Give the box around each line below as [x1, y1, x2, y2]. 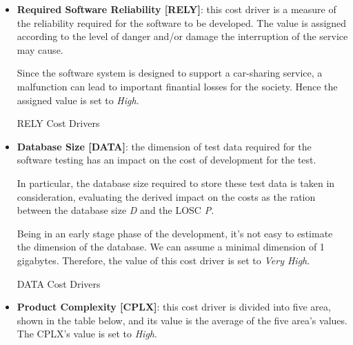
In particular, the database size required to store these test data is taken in [17, 175, 335, 190]
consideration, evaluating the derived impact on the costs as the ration [17, 189, 316, 204]
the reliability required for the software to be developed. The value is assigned [17, 15, 347, 30]
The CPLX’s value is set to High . [17, 326, 157, 341]
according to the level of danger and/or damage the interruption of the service [17, 29, 348, 43]
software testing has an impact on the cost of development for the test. [17, 152, 316, 167]
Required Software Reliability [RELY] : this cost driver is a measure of [17, 2, 336, 16]
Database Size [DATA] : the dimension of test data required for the [17, 139, 312, 153]
